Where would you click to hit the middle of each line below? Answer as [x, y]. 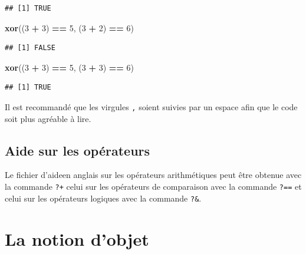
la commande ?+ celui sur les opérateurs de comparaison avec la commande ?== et [153, 187]
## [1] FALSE [30, 48]
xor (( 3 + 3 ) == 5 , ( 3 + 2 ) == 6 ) [69, 27]
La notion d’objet [77, 238]
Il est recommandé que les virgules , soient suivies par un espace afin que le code [151, 106]
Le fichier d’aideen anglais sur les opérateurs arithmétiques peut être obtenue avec [153, 175]
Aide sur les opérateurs [78, 150]
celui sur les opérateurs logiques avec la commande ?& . [103, 198]
